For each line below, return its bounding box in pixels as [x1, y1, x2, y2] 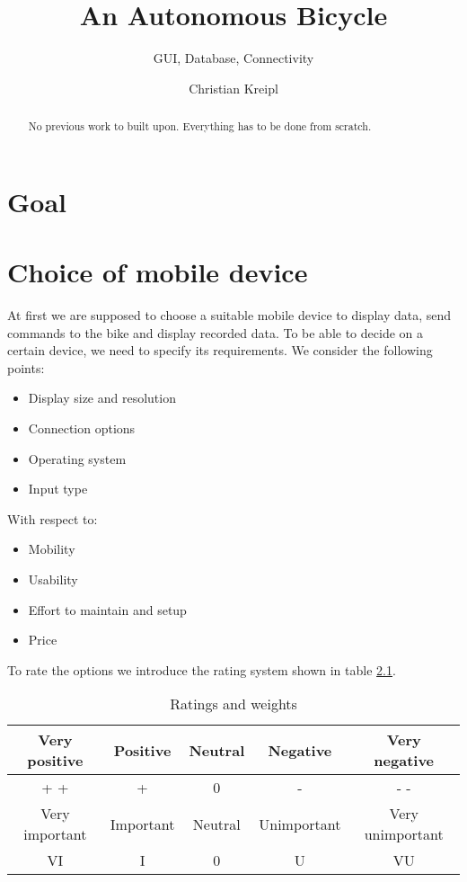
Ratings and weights [170, 693, 297, 715]
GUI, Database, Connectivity [153, 49, 314, 67]
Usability [28, 570, 78, 589]
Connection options [28, 419, 136, 438]
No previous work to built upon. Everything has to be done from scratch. [28, 119, 372, 134]
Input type [28, 479, 88, 498]
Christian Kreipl [189, 78, 278, 97]
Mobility [28, 539, 75, 558]
